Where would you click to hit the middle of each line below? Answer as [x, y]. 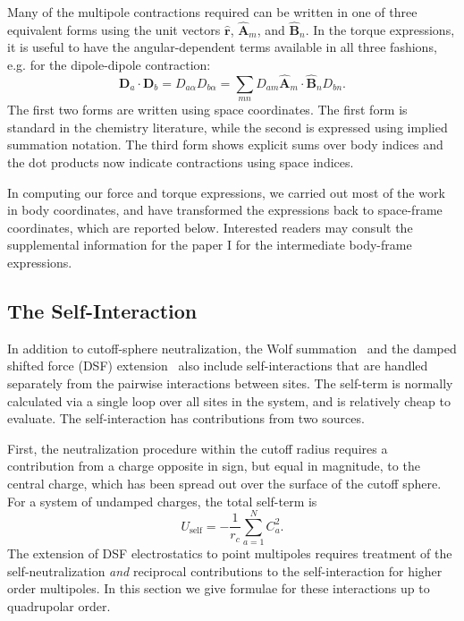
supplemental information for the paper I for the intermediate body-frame [210, 245]
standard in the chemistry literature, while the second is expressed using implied [228, 127]
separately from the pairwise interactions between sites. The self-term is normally [230, 383]
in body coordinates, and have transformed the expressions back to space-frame [225, 210]
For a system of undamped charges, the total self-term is [162, 501]
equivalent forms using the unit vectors [114, 29]
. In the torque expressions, [380, 29]
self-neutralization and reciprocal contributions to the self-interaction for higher [225, 570]
